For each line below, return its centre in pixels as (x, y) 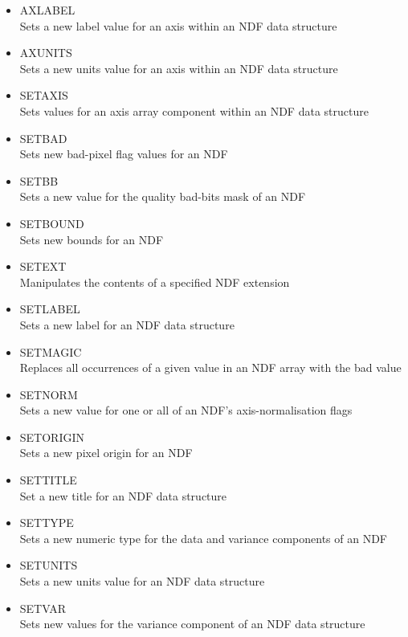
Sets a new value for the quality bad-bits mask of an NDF (163, 196)
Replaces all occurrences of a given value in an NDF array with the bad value (210, 367)
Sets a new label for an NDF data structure (127, 324)
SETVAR (43, 608)
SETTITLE (48, 480)
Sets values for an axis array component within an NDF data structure (194, 110)
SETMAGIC (51, 351)
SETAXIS (44, 95)
